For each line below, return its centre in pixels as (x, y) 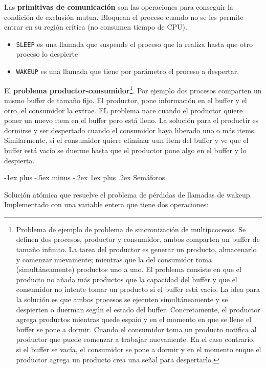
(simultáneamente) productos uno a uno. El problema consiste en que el (129, 269)
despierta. (19, 160)
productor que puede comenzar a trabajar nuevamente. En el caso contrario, (136, 339)
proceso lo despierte (47, 54)
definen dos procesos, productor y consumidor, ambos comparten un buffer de (138, 239)
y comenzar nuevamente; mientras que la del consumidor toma (114, 259)
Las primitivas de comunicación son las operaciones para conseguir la (119, 7)
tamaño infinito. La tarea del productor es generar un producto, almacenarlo (136, 249)
